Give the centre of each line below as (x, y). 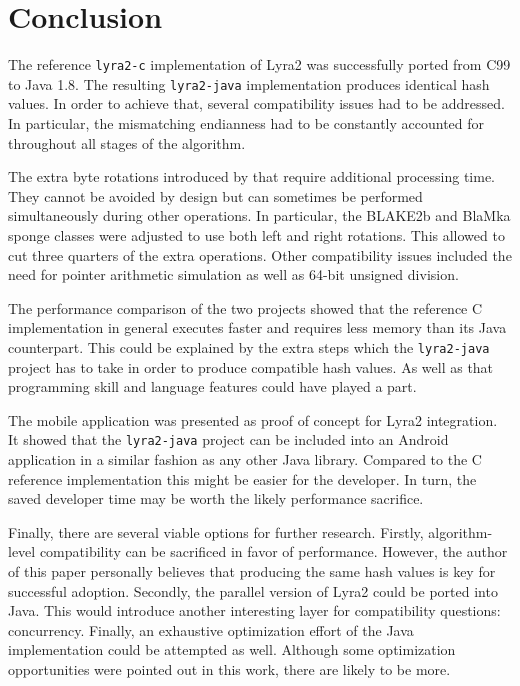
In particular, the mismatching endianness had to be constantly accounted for (246, 123)
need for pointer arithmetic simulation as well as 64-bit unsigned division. (233, 274)
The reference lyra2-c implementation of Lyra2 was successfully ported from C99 (259, 64)
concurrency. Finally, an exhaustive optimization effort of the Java (211, 629)
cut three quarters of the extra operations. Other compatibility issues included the (260, 254)
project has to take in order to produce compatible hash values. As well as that (251, 366)
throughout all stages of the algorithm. (127, 142)
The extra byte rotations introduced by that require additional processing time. (252, 176)
